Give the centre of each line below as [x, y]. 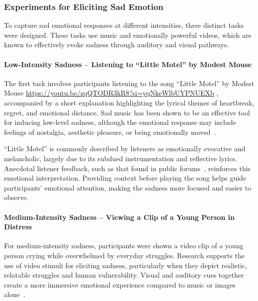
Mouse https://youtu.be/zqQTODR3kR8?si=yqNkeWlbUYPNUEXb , [111, 93]
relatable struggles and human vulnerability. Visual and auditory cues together [124, 275]
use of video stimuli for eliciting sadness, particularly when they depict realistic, [126, 265]
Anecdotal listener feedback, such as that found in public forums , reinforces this [128, 168]
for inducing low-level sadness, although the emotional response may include [120, 122]
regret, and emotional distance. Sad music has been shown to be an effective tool [127, 112]
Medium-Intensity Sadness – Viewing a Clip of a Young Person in [119, 217]
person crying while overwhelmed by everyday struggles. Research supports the [124, 255]
